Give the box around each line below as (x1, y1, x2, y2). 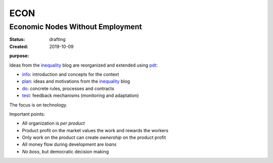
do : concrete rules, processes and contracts (22, 85, 115, 91)
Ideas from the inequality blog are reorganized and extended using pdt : (9, 62, 158, 68)
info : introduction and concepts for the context (22, 71, 119, 77)
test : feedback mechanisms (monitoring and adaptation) (22, 92, 139, 98)
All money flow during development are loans (22, 141, 117, 147)
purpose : (9, 53, 29, 59)
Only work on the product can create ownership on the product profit (22, 134, 166, 141)
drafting (49, 36, 66, 42)
